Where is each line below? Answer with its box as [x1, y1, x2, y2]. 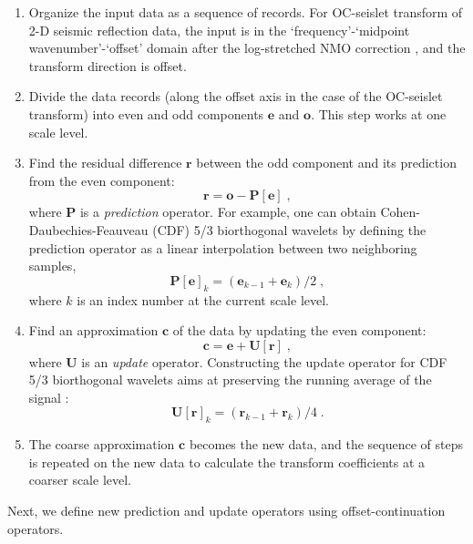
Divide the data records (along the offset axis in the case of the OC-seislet [28, 87, 443, 106]
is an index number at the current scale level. [77, 290, 329, 309]
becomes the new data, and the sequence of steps [189, 435, 463, 454]
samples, [28, 256, 77, 275]
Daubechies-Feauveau [28, 220, 149, 239]
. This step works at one [311, 104, 447, 123]
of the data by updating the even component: [172, 321, 427, 340]
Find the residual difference [28, 153, 182, 172]
